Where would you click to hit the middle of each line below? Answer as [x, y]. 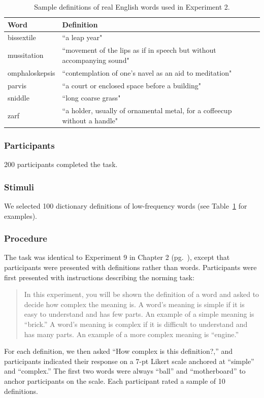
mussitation [26, 55]
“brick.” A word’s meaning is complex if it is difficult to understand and [136, 324]
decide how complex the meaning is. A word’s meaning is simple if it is [134, 304]
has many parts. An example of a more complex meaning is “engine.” [131, 334]
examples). [21, 215]
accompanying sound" [96, 60]
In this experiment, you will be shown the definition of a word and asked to [142, 294]
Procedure [26, 238]
